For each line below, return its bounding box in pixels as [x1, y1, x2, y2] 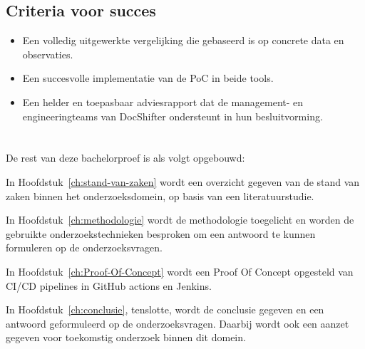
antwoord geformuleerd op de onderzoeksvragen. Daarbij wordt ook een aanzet [6, 316, 349, 330]
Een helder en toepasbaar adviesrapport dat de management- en [22, 94, 304, 109]
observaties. [22, 46, 73, 61]
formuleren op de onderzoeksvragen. [6, 240, 163, 255]
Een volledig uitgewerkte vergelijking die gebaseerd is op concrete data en [22, 33, 344, 48]
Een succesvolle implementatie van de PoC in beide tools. [22, 71, 274, 85]
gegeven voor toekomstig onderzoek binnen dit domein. [6, 330, 246, 345]
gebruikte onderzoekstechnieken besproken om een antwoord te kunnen [6, 226, 316, 241]
